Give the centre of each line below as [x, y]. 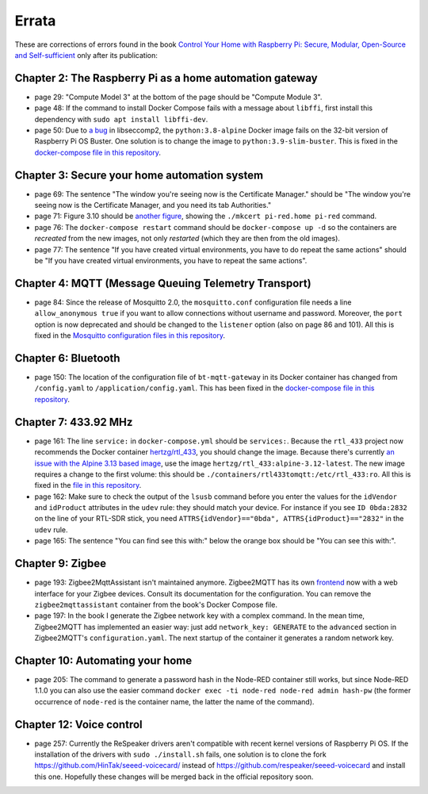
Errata [35, 21]
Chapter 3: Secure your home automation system [139, 175]
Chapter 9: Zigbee [61, 564]
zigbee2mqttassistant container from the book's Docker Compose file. [156, 604]
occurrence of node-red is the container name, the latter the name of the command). [174, 701]
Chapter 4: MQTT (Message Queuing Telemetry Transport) [163, 283]
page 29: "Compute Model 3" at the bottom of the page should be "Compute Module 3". [178, 97]
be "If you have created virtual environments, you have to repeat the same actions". [171, 261]
